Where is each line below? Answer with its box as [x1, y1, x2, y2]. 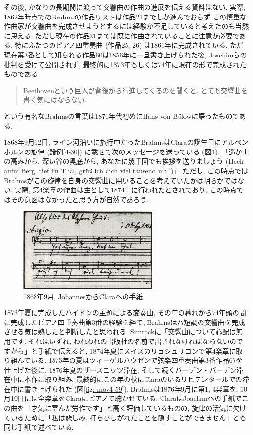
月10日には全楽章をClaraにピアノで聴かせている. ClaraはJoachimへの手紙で [4, 393, 242, 403]
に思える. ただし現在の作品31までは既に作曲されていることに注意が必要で [4, 30, 239, 40]
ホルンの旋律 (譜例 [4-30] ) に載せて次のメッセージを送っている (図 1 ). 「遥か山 [4, 146, 249, 156]
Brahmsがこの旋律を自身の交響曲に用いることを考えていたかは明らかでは [4, 175, 238, 185]
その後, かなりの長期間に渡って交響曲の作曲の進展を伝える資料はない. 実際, [4, 2, 245, 12]
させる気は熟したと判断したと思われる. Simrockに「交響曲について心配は [4, 326, 236, 337]
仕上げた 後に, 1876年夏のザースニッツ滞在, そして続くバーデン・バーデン [4, 364, 236, 375]
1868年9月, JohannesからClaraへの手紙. [23, 291, 145, 301]
